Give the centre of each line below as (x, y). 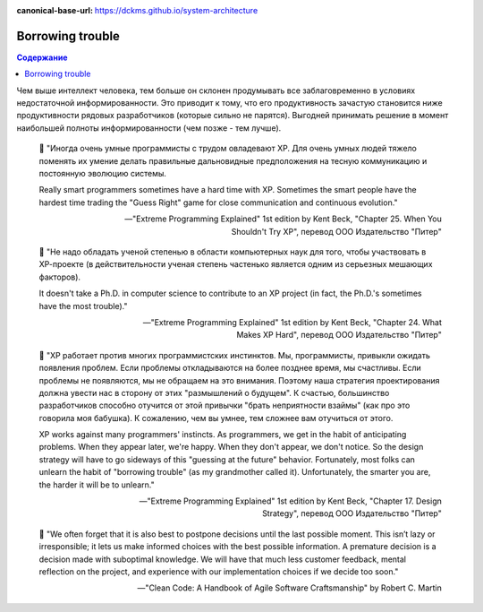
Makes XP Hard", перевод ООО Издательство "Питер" (339, 335)
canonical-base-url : (55, 10)
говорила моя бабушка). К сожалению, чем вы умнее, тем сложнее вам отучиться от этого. (216, 418)
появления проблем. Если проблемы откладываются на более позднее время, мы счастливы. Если (230, 368)
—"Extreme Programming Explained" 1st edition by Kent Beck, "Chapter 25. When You (283, 219)
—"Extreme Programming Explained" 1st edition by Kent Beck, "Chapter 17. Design (290, 501)
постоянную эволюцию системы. (103, 174)
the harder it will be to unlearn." (97, 485)
